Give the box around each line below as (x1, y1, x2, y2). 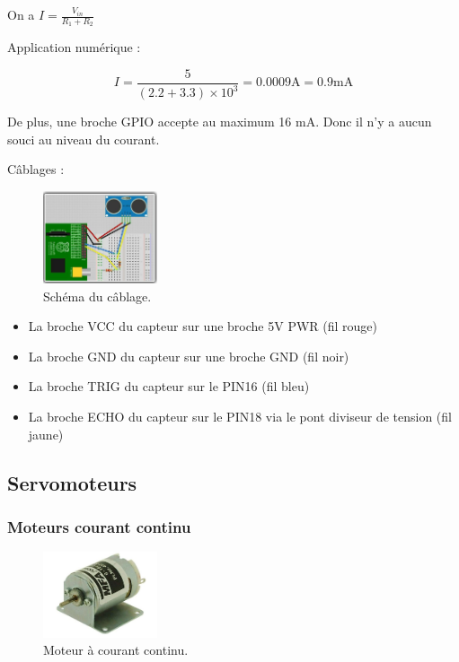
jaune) (28, 424, 64, 443)
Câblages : (7, 160, 65, 179)
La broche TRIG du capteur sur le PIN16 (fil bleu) (28, 377, 310, 396)
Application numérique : (7, 38, 141, 57)
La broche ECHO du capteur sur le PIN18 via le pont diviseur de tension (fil (28, 406, 452, 425)
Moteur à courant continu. (43, 640, 189, 659)
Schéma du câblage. (43, 286, 152, 305)
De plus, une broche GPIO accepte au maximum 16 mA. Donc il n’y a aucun (7, 112, 432, 131)
